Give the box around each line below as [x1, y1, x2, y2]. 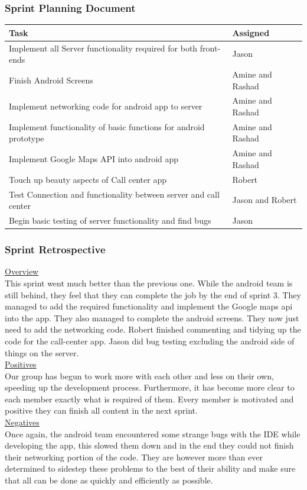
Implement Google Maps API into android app [9, 153, 179, 165]
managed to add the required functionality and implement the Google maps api [5, 300, 293, 312]
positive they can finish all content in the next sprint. [5, 404, 198, 417]
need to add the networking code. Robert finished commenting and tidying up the [5, 323, 301, 336]
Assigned [232, 26, 270, 38]
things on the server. [5, 346, 79, 359]
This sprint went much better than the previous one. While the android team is [5, 276, 293, 289]
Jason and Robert [232, 194, 297, 206]
